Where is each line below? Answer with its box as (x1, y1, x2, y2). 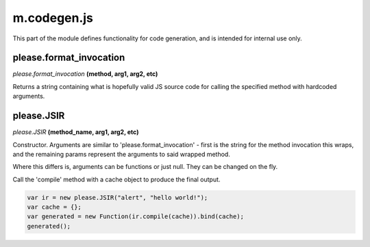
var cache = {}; (27, 203, 82, 211)
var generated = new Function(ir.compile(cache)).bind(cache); (27, 213, 245, 220)
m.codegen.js (12, 10, 94, 25)
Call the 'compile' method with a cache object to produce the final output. (12, 175, 221, 183)
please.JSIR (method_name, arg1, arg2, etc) (12, 128, 139, 136)
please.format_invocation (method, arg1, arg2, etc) (12, 70, 158, 78)
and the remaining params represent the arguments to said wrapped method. (12, 150, 231, 158)
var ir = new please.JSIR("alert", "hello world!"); (27, 194, 208, 201)
